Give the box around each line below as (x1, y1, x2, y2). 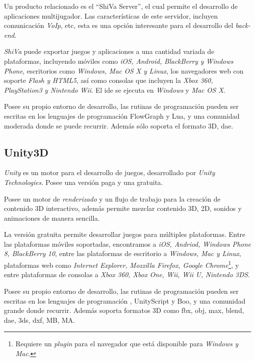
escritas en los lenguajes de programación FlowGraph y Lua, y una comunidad (4, 110, 240, 121)
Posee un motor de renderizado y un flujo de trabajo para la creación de (4, 193, 221, 204)
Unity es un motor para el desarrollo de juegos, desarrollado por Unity (4, 167, 215, 178)
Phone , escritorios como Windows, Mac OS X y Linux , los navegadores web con (4, 65, 244, 76)
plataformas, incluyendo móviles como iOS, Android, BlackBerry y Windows (4, 55, 233, 66)
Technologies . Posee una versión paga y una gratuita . (4, 177, 163, 187)
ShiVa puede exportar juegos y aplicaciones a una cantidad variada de (4, 46, 214, 56)
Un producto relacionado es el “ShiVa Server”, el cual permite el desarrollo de (4, 1, 238, 11)
